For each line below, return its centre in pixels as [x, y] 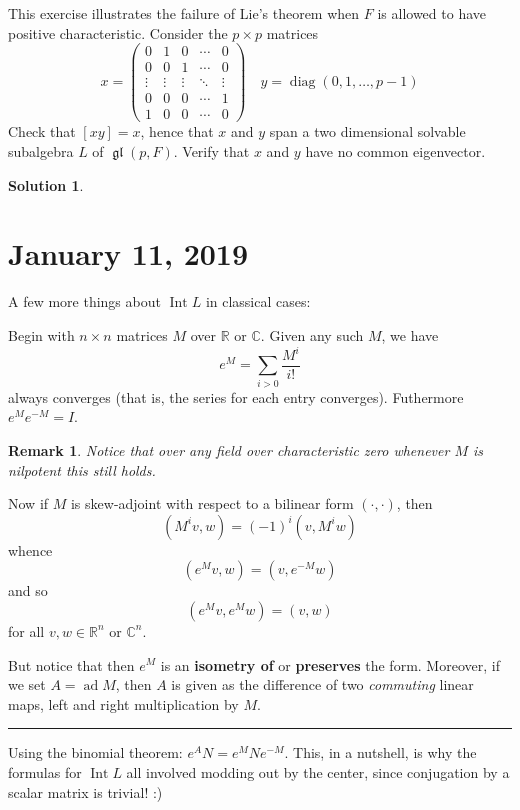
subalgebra [41, 151]
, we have [410, 334]
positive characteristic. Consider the [118, 32]
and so [28, 590]
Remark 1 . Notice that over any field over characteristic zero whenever [229, 449]
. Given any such [312, 334]
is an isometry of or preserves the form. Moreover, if [330, 664]
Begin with [41, 334]
